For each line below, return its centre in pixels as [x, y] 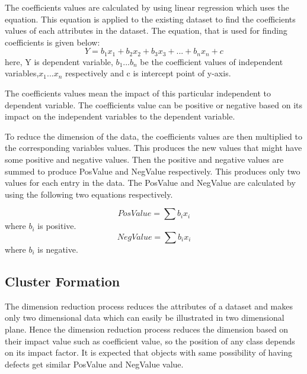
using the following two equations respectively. [89, 194]
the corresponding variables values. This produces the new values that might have [153, 148]
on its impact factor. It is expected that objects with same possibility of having [149, 352]
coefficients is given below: [52, 42]
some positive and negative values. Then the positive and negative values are [144, 159]
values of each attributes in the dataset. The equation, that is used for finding [146, 30]
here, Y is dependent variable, [59, 61]
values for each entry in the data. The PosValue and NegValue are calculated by [150, 183]
